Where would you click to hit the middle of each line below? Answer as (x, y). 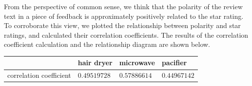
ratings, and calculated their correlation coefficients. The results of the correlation (126, 35)
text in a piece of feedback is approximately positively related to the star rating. (124, 16)
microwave (137, 63)
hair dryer (95, 63)
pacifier (174, 63)
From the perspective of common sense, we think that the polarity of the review (123, 6)
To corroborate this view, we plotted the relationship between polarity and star (122, 25)
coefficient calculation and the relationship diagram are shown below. (107, 44)
